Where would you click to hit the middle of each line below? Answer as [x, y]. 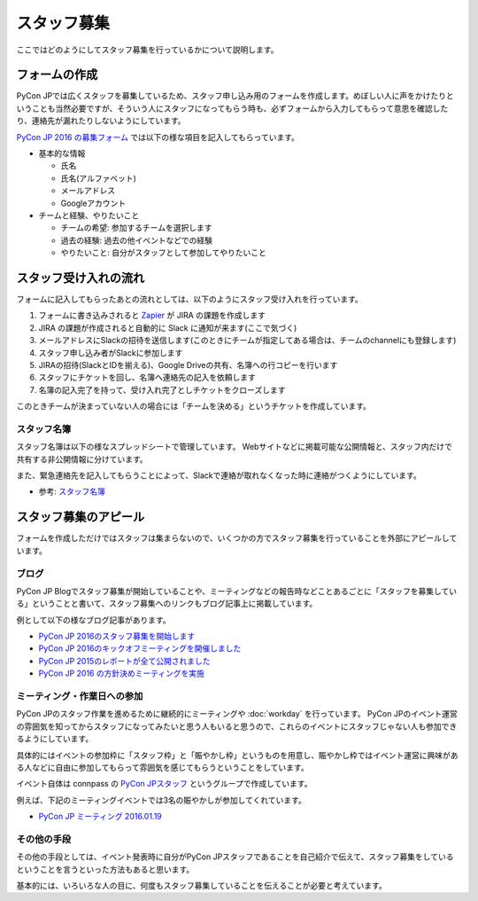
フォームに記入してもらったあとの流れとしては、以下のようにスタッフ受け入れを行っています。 [189, 299]
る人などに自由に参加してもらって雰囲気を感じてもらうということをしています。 [162, 767]
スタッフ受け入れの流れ [81, 278]
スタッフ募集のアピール [81, 517]
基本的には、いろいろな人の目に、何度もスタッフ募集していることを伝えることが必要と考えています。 [201, 886]
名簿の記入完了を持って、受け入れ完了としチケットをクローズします [162, 389]
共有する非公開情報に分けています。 [82, 459]
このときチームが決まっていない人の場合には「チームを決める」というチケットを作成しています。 [194, 406]
